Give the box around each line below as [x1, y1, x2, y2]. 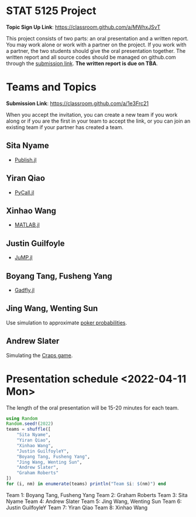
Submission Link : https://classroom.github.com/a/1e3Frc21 [6, 100, 149, 107]
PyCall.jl [14, 189, 35, 196]
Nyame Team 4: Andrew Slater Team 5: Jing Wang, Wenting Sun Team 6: [6, 498, 183, 505]
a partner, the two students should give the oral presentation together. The [6, 47, 186, 54]
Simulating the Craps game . [6, 352, 73, 359]
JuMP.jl [14, 254, 33, 261]
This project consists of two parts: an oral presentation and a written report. [6, 35, 189, 42]
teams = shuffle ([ [6, 427, 51, 432]
